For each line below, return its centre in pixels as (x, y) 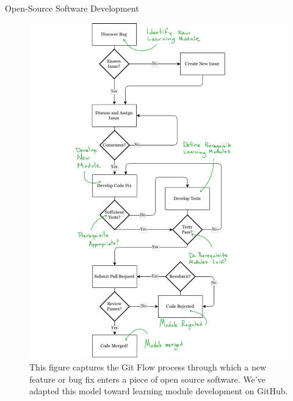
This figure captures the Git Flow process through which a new (148, 367)
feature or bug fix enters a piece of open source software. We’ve (147, 379)
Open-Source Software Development (72, 8)
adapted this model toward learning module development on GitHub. (159, 391)
